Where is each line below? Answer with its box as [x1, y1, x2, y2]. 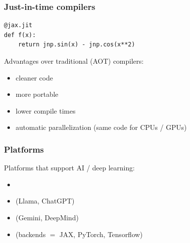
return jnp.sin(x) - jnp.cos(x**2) [18, 41, 135, 48]
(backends [15, 229, 46, 239]
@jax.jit [4, 22, 33, 29]
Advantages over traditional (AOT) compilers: [4, 56, 144, 66]
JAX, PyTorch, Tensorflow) [59, 229, 143, 239]
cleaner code [15, 72, 53, 82]
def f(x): [4, 31, 36, 39]
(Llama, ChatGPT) [15, 196, 75, 206]
